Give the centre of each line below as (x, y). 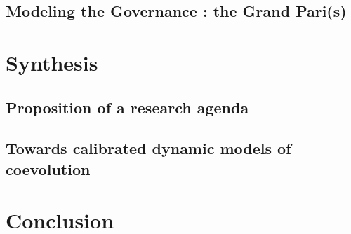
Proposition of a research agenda (127, 107)
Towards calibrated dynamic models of (148, 148)
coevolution (48, 168)
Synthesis (52, 62)
